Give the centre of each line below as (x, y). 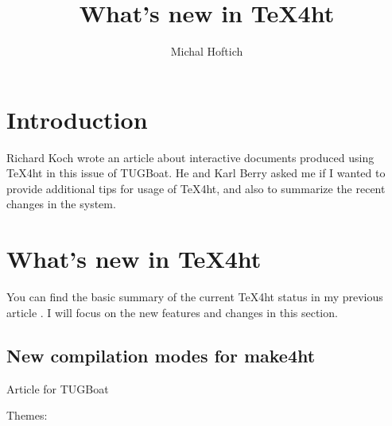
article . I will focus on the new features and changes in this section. (172, 312)
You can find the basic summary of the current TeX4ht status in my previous (195, 297)
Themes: (27, 415)
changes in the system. (61, 204)
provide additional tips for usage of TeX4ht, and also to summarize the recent (196, 188)
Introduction (77, 119)
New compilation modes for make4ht (161, 355)
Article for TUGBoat (58, 388)
